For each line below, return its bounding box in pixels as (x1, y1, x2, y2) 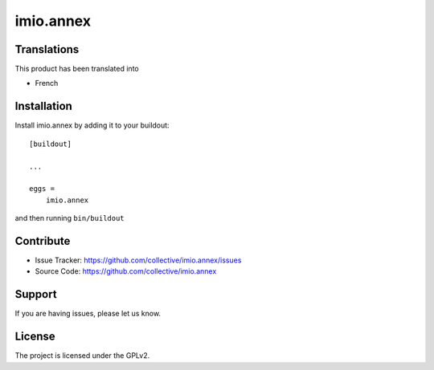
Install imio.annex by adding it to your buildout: (14, 120, 170, 130)
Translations (14, 43, 80, 56)
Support (14, 287, 57, 301)
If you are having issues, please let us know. (14, 309, 161, 319)
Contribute (14, 234, 71, 248)
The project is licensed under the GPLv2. (14, 351, 150, 360)
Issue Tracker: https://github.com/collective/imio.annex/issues (35, 255, 242, 265)
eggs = (29, 185, 55, 193)
